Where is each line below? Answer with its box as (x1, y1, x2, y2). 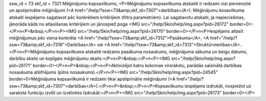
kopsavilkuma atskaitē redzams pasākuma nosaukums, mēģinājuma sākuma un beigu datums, (56, 49, 248, 54)
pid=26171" (9, 62, 32, 68)
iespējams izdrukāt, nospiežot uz (184, 83, 251, 89)
